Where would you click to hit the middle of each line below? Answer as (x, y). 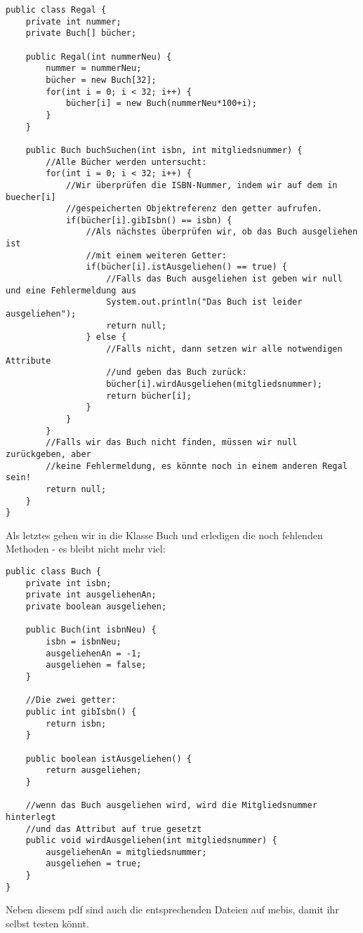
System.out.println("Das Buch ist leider (204, 302)
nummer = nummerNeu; (94, 68)
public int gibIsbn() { (81, 712)
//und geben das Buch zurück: (177, 372)
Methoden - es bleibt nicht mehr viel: (86, 549)
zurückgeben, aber (48, 454)
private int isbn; (68, 583)
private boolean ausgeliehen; (96, 607)
